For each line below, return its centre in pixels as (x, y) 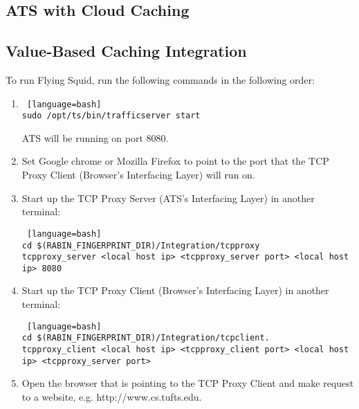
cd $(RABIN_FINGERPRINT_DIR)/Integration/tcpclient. (146, 338)
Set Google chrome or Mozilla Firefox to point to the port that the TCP (175, 161)
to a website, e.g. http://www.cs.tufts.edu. (112, 396)
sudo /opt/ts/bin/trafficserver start (111, 116)
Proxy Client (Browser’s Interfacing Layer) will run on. (138, 175)
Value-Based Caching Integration (126, 51)
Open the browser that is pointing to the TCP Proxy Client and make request (188, 383)
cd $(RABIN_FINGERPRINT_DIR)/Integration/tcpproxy (141, 245)
